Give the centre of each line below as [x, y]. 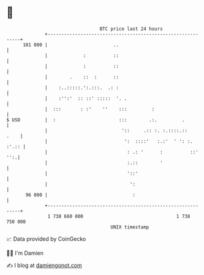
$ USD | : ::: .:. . [96, 120]
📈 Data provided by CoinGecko [46, 239]
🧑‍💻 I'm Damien [25, 253]
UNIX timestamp [130, 227]
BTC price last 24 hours [131, 29]
